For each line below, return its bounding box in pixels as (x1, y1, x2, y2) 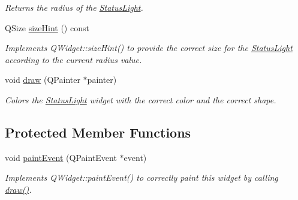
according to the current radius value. (5, 53, 142, 65)
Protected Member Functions (5, 123, 191, 141)
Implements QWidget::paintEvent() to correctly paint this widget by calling (5, 171, 278, 184)
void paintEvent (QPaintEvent (5, 151, 117, 163)
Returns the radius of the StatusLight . (5, 1, 143, 13)
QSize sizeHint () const (5, 21, 89, 34)
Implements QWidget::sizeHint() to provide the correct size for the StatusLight (5, 41, 293, 54)
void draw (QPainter (5, 73, 80, 86)
